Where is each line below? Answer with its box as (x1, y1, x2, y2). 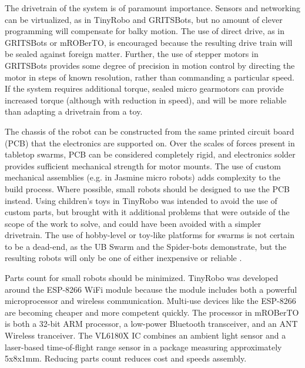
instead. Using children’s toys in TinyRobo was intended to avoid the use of (5, 194, 277, 206)
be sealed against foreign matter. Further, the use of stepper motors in (5, 48, 259, 60)
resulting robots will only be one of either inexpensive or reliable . (5, 252, 242, 264)
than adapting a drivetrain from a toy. (5, 105, 143, 118)
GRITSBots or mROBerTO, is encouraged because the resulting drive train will (5, 36, 293, 48)
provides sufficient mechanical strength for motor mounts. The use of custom (5, 159, 281, 172)
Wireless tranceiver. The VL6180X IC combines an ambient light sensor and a (5, 329, 286, 342)
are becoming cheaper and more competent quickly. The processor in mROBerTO (5, 306, 299, 318)
